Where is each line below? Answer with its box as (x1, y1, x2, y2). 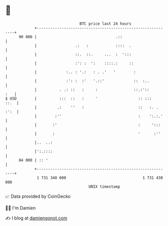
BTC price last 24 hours (79, 21, 132, 26)
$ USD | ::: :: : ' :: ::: (5, 96, 152, 101)
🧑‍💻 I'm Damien (5, 205, 36, 211)
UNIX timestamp (88, 184, 121, 189)
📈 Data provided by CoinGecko (5, 193, 71, 199)
